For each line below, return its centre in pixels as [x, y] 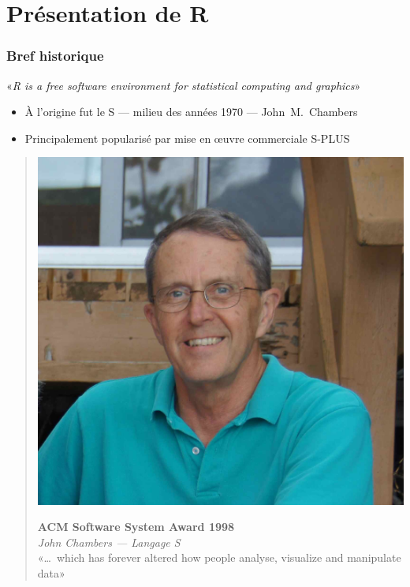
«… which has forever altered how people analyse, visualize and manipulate [219, 557]
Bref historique [55, 56]
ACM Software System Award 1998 [136, 527]
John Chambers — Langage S [109, 542]
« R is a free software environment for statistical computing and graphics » [184, 85]
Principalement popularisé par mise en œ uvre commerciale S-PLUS [187, 138]
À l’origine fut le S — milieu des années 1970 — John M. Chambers [191, 112]
